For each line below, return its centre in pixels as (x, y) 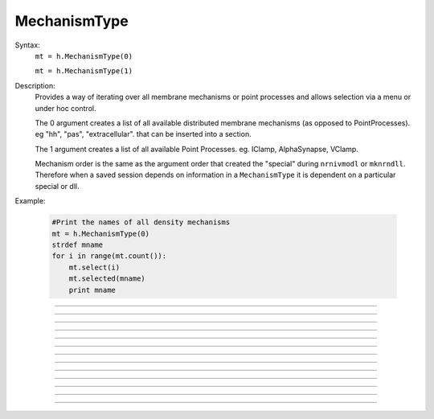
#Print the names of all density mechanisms (141, 222)
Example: (30, 201)
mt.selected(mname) (107, 279)
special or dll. (57, 186)
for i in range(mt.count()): (109, 256)
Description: (35, 85)
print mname (92, 290)
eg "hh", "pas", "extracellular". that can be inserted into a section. (143, 134)
